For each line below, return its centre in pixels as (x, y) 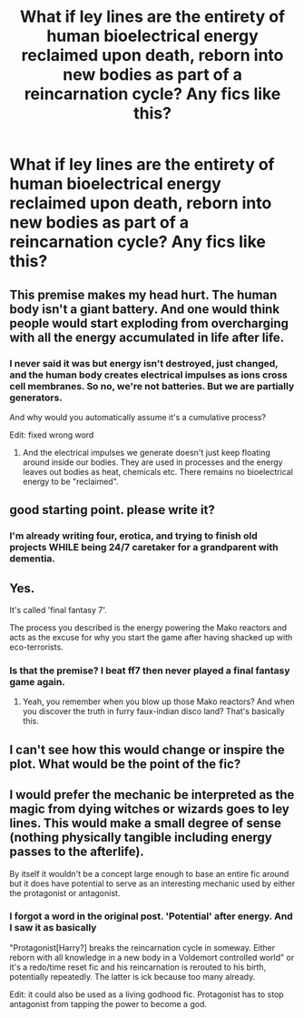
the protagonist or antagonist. (65, 892)
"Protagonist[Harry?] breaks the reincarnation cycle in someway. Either (142, 947)
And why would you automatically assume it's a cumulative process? (137, 417)
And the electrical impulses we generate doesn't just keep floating (146, 452)
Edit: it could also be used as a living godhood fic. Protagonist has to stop (147, 994)
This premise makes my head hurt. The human (143, 294)
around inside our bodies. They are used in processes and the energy (152, 462)
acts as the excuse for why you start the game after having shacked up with (151, 637)
